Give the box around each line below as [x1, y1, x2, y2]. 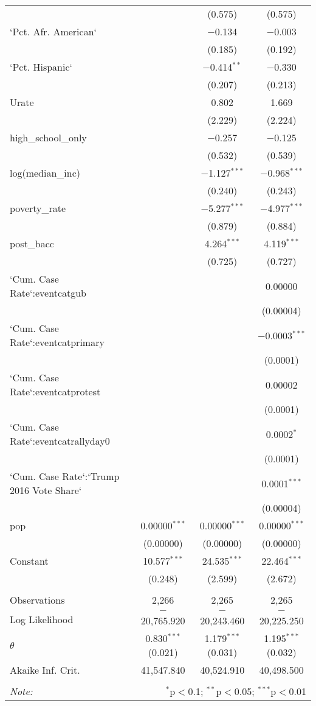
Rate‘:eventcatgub [10, 286, 87, 300]
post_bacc [10, 236, 54, 250]
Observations [10, 593, 65, 607]
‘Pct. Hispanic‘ [10, 60, 72, 74]
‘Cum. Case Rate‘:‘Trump [10, 469, 120, 483]
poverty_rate [10, 201, 66, 215]
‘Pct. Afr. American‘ [10, 24, 97, 38]
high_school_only [10, 130, 87, 144]
